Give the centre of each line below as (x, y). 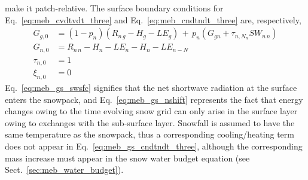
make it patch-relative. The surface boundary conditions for (114, 8)
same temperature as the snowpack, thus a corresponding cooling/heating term (150, 134)
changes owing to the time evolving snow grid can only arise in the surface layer (151, 111)
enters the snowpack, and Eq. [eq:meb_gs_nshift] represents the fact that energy (154, 99)
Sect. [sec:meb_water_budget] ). (64, 170)
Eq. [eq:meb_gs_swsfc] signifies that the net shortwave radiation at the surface (151, 88)
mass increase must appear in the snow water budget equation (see (127, 158)
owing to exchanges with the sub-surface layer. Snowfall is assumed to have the (150, 122)
